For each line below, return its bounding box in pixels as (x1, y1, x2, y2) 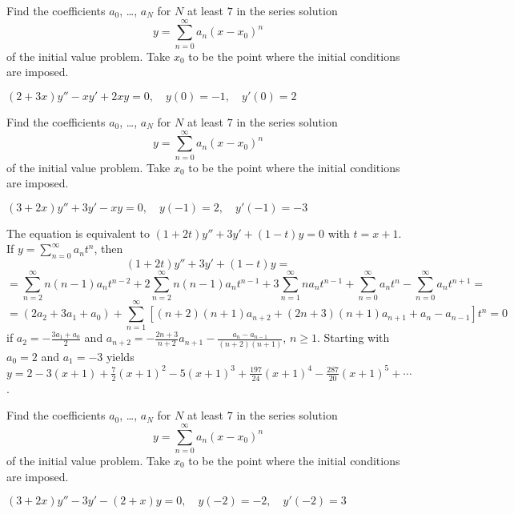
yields (106, 347, 135, 364)
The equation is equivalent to (6, 224, 150, 241)
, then (94, 240, 123, 257)
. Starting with (316, 329, 390, 346)
